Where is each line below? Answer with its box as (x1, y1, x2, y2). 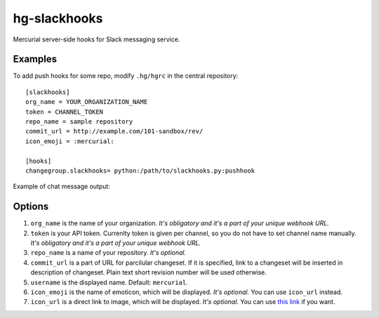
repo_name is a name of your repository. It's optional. (30, 249, 187, 257)
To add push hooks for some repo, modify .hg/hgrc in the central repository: (13, 72, 239, 80)
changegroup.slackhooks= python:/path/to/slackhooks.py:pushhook (25, 166, 255, 175)
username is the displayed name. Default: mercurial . (30, 278, 189, 286)
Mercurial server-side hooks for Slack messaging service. (13, 35, 180, 44)
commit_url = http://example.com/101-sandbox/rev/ (25, 127, 204, 135)
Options (13, 201, 49, 213)
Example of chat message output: (13, 183, 110, 191)
